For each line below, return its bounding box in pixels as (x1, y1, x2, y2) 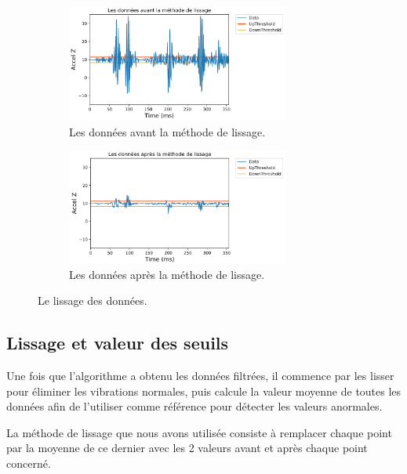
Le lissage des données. (38, 292, 147, 309)
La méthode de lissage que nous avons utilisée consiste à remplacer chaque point (6, 424, 392, 440)
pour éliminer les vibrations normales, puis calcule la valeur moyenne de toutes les (6, 382, 402, 399)
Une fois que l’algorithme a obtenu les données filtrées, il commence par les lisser (6, 367, 394, 384)
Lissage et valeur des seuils (6, 331, 229, 355)
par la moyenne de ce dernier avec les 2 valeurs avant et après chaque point (6, 440, 368, 456)
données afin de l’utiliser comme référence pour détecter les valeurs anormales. (6, 398, 383, 414)
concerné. (6, 455, 51, 472)
